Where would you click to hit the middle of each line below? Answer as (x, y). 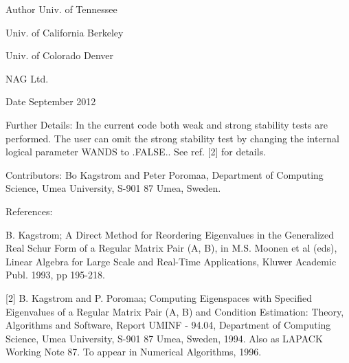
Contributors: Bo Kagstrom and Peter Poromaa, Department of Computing (165, 174)
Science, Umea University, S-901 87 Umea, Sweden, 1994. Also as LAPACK (164, 338)
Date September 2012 (51, 101)
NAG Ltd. (27, 78)
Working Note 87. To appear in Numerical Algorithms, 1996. (134, 352)
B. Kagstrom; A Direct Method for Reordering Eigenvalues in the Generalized (170, 234)
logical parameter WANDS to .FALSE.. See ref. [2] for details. (136, 152)
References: (29, 211)
